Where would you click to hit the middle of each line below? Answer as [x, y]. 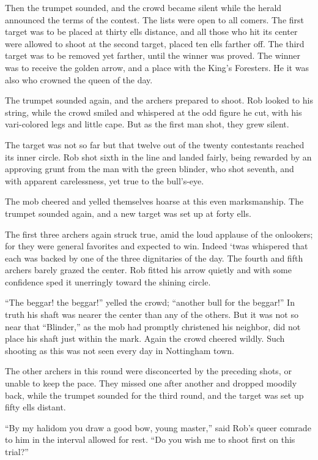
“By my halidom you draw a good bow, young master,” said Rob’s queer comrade [158, 427]
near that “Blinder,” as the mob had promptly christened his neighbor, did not [153, 326]
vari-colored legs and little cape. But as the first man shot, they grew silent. [147, 124]
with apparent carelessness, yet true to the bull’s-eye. [105, 180]
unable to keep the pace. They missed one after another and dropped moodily [151, 383]
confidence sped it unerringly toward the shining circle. [108, 281]
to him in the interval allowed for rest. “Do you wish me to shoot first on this [150, 439]
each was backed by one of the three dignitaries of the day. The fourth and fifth [154, 258]
